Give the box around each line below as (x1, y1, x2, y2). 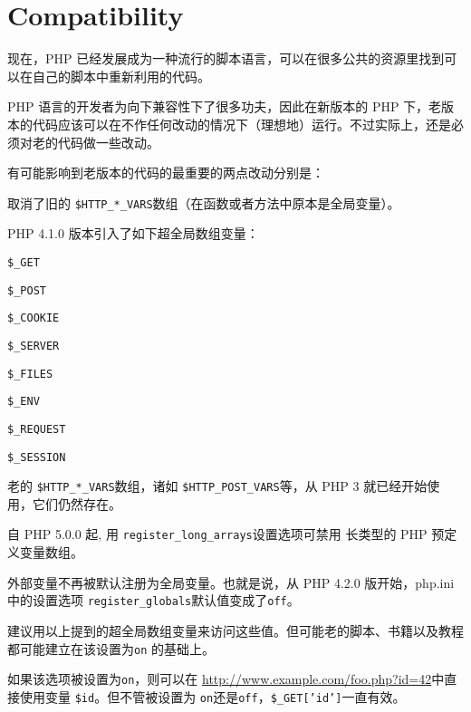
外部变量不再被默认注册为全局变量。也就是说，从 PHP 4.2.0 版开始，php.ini (7, 572, 455, 592)
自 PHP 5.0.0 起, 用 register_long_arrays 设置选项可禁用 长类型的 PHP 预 (7, 524, 445, 544)
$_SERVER (7, 339, 60, 352)
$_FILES (7, 367, 53, 380)
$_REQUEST (7, 422, 66, 436)
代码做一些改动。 (57, 132, 159, 151)
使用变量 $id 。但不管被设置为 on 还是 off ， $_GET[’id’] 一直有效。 (19, 687, 406, 706)
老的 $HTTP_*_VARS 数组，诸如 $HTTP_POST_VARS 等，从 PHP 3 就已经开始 (7, 476, 428, 496)
